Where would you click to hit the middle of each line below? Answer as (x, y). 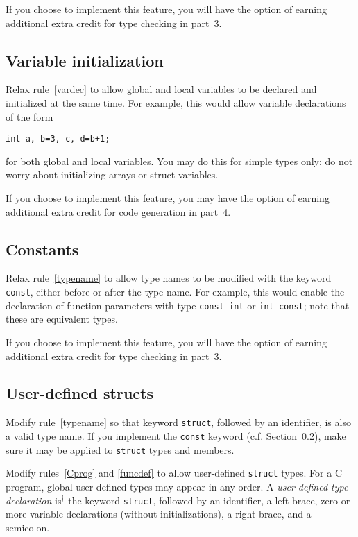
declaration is (34, 500)
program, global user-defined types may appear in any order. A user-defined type (177, 486)
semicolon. (28, 527)
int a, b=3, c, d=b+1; (58, 139)
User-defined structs (79, 393)
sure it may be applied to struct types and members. (120, 449)
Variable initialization (85, 60)
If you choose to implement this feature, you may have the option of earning (168, 198)
